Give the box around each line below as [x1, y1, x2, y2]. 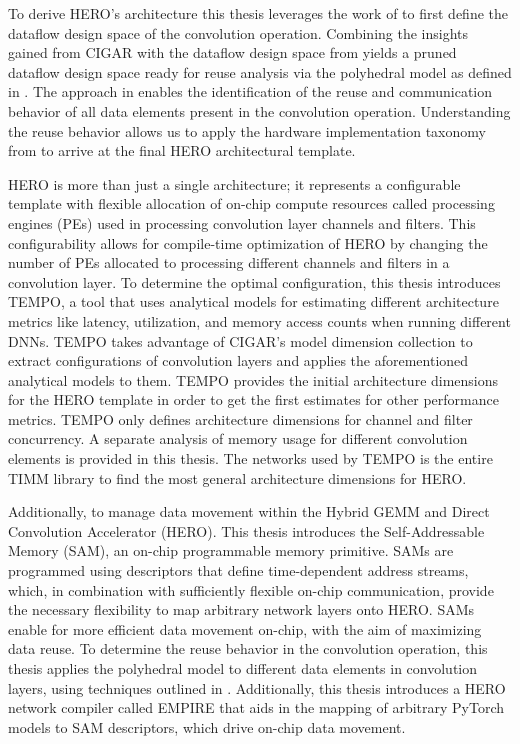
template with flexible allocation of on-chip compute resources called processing [8, 193, 495, 214]
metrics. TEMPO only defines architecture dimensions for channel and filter [8, 408, 473, 429]
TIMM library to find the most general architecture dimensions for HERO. [8, 467, 467, 488]
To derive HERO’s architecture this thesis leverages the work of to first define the [8, 3, 508, 23]
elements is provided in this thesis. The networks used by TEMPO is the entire [8, 448, 493, 469]
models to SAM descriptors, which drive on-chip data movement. [8, 716, 406, 737]
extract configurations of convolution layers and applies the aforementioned [8, 350, 469, 371]
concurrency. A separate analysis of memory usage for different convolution [8, 428, 468, 449]
